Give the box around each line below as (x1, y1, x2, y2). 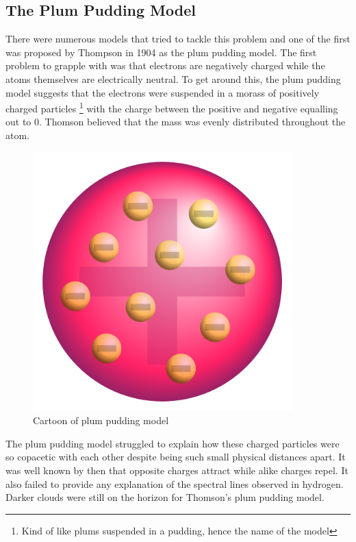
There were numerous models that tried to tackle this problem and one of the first (5, 32, 351, 46)
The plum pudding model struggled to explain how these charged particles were (5, 436, 340, 450)
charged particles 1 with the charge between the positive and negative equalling (5, 99, 338, 115)
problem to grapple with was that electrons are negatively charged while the (5, 58, 325, 73)
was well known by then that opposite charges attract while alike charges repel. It (5, 463, 348, 477)
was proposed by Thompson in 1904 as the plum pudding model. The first (5, 45, 317, 59)
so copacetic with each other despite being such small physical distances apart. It (5, 449, 346, 464)
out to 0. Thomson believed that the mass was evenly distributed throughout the (5, 114, 346, 129)
